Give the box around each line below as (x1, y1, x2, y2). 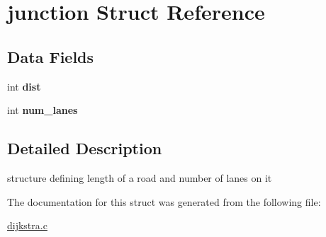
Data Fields (7, 45, 94, 67)
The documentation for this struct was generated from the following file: (7, 194, 321, 209)
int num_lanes (7, 103, 78, 117)
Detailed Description (7, 137, 162, 159)
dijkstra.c (7, 218, 47, 233)
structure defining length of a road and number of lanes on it (7, 170, 272, 185)
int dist (7, 79, 41, 93)
